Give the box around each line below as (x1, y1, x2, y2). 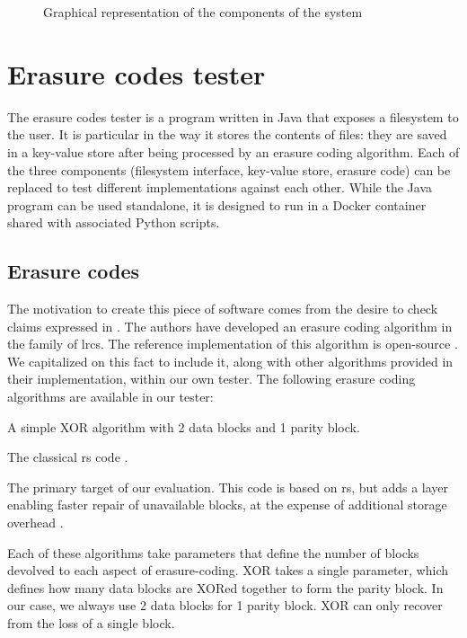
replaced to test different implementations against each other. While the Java (7, 178, 433, 197)
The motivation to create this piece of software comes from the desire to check (7, 299, 438, 318)
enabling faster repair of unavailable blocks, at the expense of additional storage (7, 495, 447, 514)
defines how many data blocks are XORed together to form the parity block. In (7, 578, 444, 597)
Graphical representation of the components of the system (43, 3, 363, 21)
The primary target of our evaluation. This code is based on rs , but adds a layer (7, 477, 449, 496)
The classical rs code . (7, 447, 128, 466)
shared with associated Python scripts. (7, 213, 220, 232)
